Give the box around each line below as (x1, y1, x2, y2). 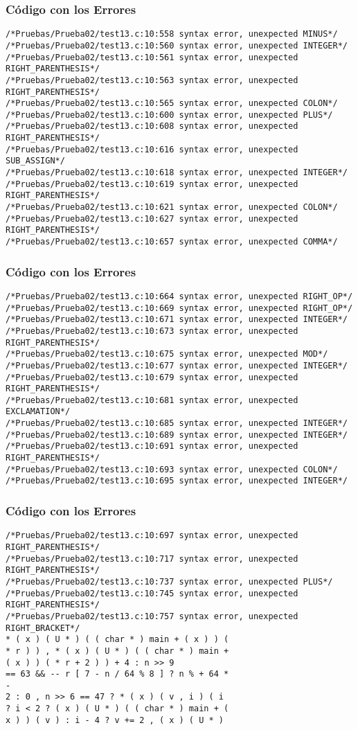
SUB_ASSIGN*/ (6, 156, 65, 166)
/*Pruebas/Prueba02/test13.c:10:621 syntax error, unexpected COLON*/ (6, 202, 338, 213)
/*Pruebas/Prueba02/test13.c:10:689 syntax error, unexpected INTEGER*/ (6, 429, 348, 440)
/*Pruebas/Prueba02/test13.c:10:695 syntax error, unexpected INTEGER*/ (6, 476, 348, 486)
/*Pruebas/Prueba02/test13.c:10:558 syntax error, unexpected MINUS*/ (6, 29, 338, 39)
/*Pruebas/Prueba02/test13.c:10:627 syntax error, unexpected (6, 213, 298, 224)
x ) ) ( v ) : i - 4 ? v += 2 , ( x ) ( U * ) (6, 715, 224, 725)
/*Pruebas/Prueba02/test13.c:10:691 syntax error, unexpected (6, 441, 298, 452)
